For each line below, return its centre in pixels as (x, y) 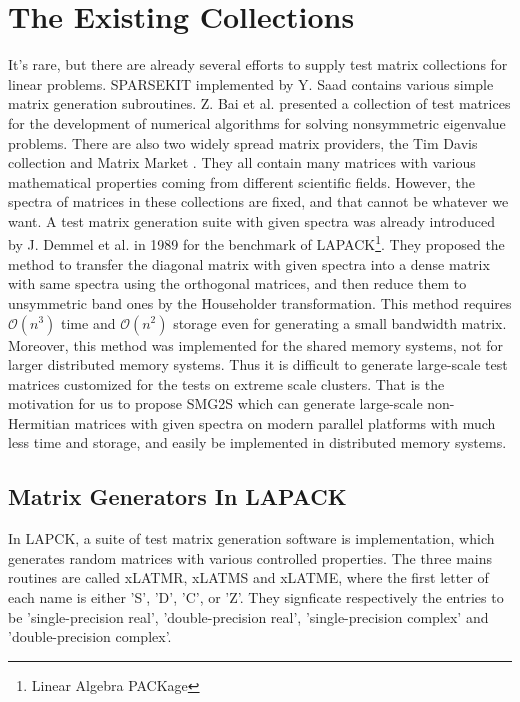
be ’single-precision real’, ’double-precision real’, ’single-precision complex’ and (248, 616)
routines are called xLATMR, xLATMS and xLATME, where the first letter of (248, 577)
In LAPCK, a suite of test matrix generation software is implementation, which (251, 538)
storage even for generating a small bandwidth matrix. (340, 322)
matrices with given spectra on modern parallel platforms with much (285, 422)
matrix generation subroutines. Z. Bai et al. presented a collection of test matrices (259, 103)
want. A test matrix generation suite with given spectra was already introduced (251, 220)
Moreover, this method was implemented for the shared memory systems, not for (255, 344)
